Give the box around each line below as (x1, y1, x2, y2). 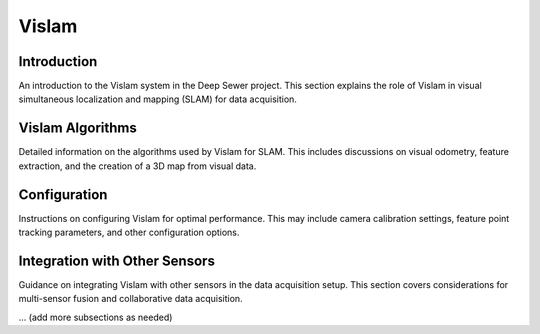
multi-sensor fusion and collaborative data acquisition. (18, 293, 244, 305)
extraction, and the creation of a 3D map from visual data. (18, 160, 257, 172)
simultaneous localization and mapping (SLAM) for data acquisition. (18, 93, 297, 105)
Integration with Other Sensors (18, 252, 215, 269)
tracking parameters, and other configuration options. (18, 226, 240, 239)
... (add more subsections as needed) (18, 311, 173, 323)
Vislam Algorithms (18, 120, 137, 137)
